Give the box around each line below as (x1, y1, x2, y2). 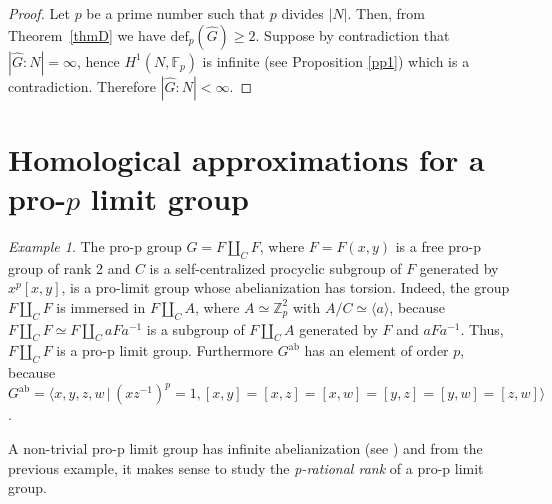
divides (281, 3, 324, 23)
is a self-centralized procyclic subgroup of (149, 257, 402, 278)
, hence (76, 50, 120, 71)
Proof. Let (8, 3, 70, 23)
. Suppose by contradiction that (255, 24, 450, 45)
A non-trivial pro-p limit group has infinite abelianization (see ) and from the (8, 437, 483, 458)
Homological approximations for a (8, 138, 485, 179)
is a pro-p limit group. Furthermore (56, 340, 274, 361)
